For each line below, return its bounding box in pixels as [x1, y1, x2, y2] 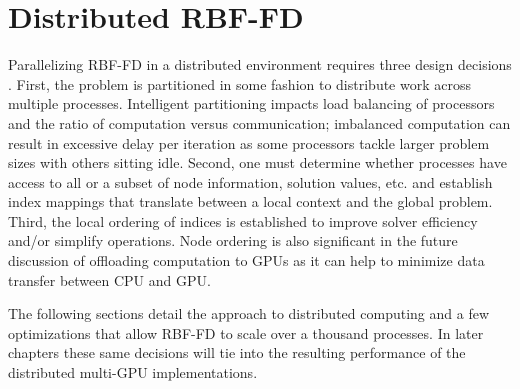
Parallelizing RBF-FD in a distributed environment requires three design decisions [8, 54, 512, 75]
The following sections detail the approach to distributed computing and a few [8, 303, 489, 324]
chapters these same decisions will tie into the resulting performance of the [8, 342, 466, 363]
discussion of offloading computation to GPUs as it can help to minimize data [8, 250, 485, 271]
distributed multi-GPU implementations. [8, 362, 258, 383]
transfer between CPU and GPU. [8, 269, 211, 290]
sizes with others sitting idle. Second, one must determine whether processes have [8, 152, 507, 173]
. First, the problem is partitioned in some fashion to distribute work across [8, 73, 471, 94]
